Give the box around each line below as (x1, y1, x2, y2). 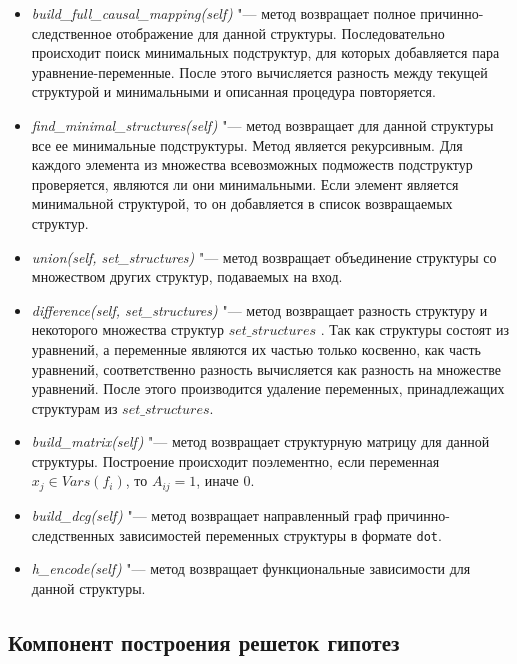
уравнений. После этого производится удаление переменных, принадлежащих (31, 378, 505, 399)
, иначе (196, 470, 239, 491)
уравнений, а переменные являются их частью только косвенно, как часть (31, 338, 481, 359)
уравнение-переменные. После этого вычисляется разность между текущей (31, 61, 488, 82)
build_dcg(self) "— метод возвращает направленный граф (31, 504, 382, 525)
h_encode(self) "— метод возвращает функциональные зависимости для (31, 558, 471, 579)
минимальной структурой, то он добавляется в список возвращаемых (31, 193, 453, 214)
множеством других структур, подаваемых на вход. (31, 266, 343, 287)
